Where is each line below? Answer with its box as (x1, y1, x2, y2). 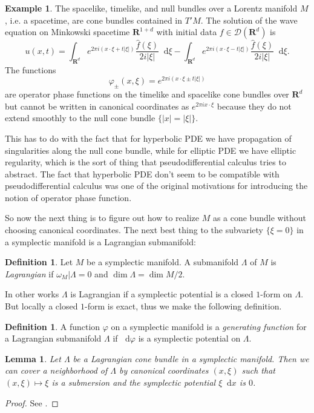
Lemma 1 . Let (5, 352, 61, 365)
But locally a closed (5, 300, 78, 312)
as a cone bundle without (212, 211, 306, 224)
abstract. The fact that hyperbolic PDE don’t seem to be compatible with (5, 167, 280, 180)
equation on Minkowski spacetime (5, 25, 130, 38)
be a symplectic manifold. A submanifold (87, 256, 239, 268)
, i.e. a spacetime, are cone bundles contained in (5, 13, 183, 26)
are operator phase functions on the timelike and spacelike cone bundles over (5, 88, 289, 101)
